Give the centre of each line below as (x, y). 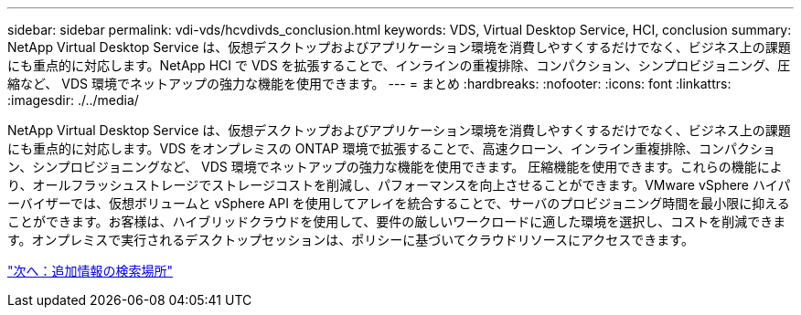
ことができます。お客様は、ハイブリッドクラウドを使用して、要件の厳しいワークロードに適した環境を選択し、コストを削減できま (397, 221)
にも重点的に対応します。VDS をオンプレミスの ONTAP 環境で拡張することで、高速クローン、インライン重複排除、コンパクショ (391, 148)
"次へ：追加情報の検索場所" (91, 271)
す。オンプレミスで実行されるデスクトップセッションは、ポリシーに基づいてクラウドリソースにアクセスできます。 (351, 240)
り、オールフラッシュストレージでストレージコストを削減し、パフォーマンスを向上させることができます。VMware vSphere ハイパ (399, 185)
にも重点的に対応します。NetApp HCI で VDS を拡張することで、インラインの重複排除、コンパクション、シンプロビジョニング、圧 (399, 65)
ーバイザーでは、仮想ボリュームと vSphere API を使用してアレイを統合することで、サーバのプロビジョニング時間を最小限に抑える (399, 203)
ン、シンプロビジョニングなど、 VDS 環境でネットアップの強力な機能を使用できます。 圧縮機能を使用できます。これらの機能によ (395, 167)
